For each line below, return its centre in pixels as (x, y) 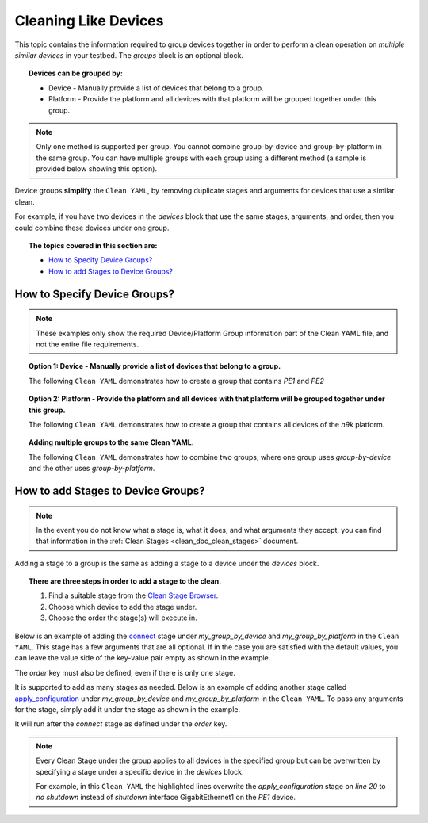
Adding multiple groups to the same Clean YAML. (111, 442)
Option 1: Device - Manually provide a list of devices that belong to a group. (155, 366)
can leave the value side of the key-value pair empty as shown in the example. (143, 658)
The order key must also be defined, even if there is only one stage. (125, 672)
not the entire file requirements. (87, 344)
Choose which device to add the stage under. (123, 607)
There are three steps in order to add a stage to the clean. (125, 581)
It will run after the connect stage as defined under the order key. (121, 724)
